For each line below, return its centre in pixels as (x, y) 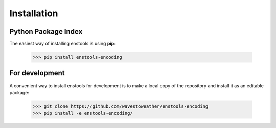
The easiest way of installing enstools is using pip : (63, 44)
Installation (34, 13)
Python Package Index (46, 31)
